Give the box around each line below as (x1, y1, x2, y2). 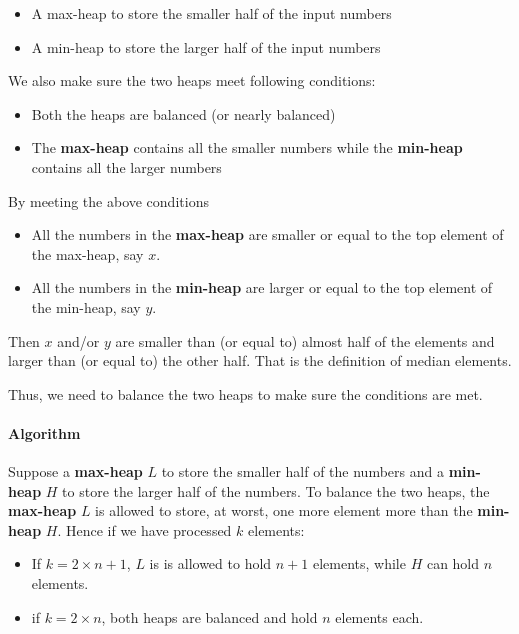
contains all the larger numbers (31, 156, 222, 177)
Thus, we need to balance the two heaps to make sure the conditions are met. (8, 383, 483, 404)
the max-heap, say (31, 243, 144, 264)
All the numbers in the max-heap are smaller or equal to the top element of (31, 224, 504, 245)
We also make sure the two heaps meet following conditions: (8, 70, 376, 91)
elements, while (312, 553, 406, 574)
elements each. (335, 606, 424, 627)
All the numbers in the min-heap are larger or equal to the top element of (31, 277, 493, 298)
